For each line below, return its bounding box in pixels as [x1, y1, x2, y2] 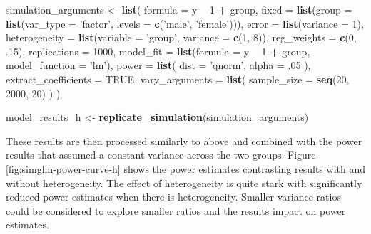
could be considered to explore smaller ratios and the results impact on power [6, 203, 346, 218]
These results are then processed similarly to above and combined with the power [6, 133, 362, 148]
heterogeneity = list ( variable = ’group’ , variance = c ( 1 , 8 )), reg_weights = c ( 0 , [6, 30, 357, 45]
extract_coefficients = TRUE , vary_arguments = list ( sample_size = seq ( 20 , [6, 71, 350, 86]
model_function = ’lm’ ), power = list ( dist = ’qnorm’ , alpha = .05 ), [6, 58, 311, 73]
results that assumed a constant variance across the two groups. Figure [6, 147, 316, 162]
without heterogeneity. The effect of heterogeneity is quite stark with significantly [6, 175, 362, 190]
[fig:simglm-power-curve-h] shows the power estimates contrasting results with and [6, 161, 365, 176]
